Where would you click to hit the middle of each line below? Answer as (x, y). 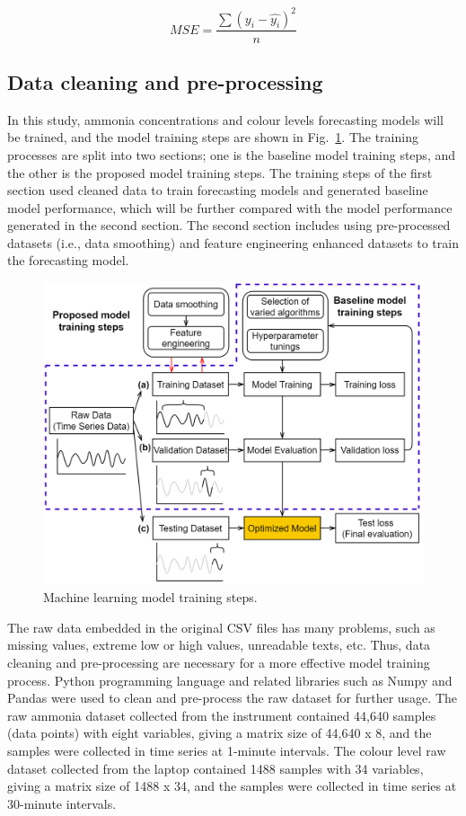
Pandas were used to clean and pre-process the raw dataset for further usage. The (233, 698)
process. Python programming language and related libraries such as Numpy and (230, 680)
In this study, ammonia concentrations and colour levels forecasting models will (225, 119)
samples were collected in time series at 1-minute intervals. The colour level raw (227, 751)
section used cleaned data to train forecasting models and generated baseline (218, 190)
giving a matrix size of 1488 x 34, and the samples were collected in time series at (232, 786)
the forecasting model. (68, 260)
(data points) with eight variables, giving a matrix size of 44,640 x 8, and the (220, 733)
